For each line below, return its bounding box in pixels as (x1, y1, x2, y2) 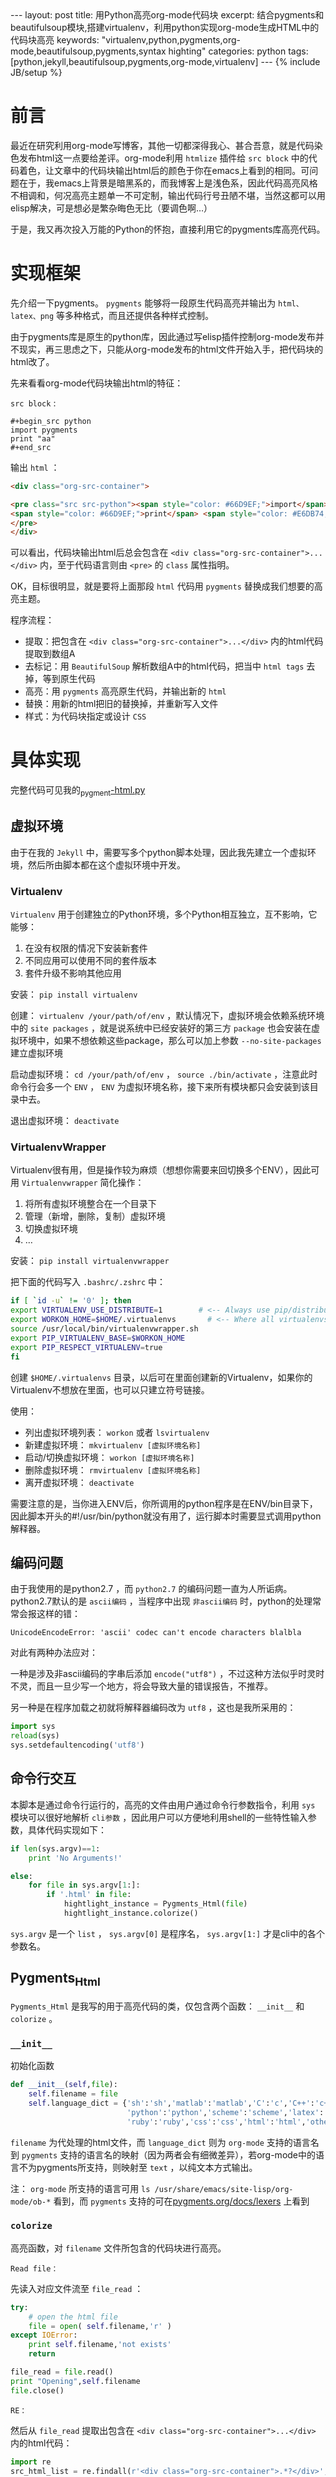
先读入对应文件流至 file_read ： (10, 2282, 144, 2294)
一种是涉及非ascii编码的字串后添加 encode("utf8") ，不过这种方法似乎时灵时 (10, 1668, 325, 1680)
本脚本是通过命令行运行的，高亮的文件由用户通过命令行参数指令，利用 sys (10, 1798, 316, 1811)
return (28, 2349, 56, 2359)
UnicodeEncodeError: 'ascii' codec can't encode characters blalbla (10, 1628, 302, 1638)
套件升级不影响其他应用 (24, 967, 122, 979)
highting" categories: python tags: (168, 45, 309, 57)
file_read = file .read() (10, 2367, 114, 2377)
